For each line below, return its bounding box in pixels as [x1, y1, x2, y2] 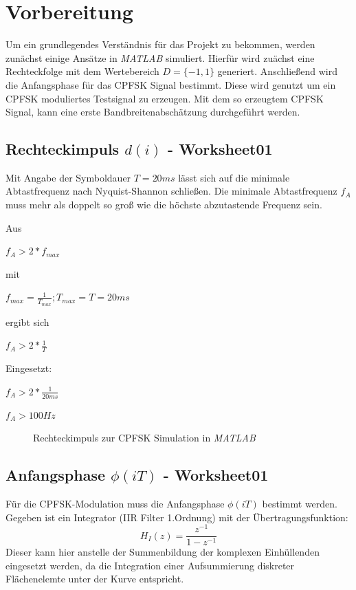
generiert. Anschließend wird [217, 64, 337, 78]
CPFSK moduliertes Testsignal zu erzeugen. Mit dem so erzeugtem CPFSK [5, 91, 324, 105]
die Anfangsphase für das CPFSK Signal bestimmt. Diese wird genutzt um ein [5, 77, 336, 91]
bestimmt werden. [262, 496, 337, 510]
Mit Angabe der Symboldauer [5, 170, 131, 184]
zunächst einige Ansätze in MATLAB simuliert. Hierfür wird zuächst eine [5, 50, 315, 65]
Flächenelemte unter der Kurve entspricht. [5, 571, 184, 586]
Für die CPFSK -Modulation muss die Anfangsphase [5, 496, 225, 510]
